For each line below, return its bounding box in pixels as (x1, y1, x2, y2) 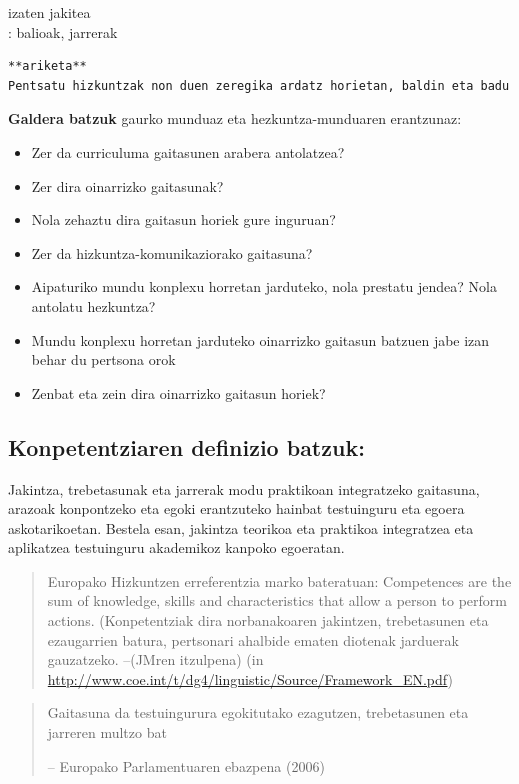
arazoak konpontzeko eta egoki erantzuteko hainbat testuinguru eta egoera (8, 498, 465, 519)
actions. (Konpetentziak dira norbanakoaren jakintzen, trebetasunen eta (47, 610, 489, 631)
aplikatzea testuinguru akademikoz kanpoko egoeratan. (8, 537, 345, 558)
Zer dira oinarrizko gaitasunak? (31, 175, 224, 196)
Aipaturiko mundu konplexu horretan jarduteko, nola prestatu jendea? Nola (31, 276, 497, 297)
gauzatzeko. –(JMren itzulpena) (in (47, 649, 264, 670)
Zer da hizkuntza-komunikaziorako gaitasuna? (31, 242, 313, 263)
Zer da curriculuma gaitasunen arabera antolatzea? (31, 141, 345, 162)
